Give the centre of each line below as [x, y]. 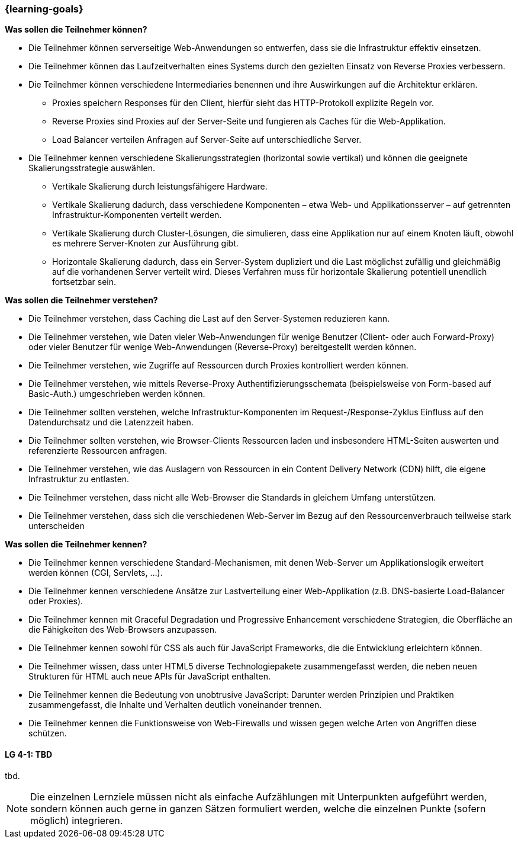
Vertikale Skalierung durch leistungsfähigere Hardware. [160, 187]
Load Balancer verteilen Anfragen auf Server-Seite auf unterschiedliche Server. [207, 140]
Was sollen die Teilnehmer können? [76, 30]
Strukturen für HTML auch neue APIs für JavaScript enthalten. [150, 677]
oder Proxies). [56, 601]
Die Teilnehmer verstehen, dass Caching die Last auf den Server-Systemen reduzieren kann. [209, 319]
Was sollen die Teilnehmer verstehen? [81, 300]
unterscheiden [57, 526]
